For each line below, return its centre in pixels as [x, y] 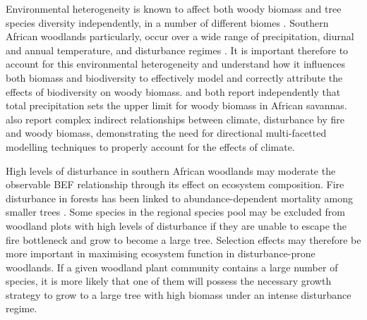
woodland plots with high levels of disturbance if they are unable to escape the [176, 225]
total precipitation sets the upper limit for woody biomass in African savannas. [176, 105]
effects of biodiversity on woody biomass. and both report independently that [173, 91]
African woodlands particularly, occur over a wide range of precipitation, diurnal [180, 36]
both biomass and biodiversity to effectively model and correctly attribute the [174, 77]
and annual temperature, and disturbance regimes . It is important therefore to [177, 50]
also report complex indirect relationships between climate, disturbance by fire [175, 119]
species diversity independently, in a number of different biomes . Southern [167, 22]
